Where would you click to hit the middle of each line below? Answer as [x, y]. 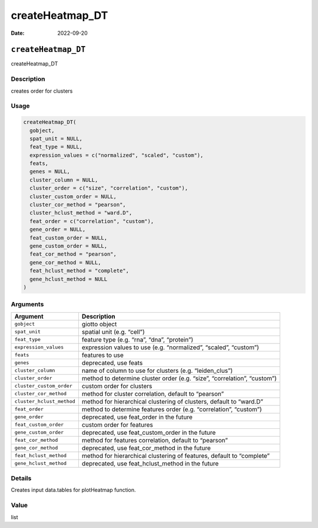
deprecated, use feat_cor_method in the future [146, 448]
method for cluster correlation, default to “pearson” [153, 393]
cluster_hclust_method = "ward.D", [81, 213]
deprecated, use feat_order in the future [137, 417]
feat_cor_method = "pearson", [73, 254]
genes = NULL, [50, 172]
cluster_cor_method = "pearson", [78, 205]
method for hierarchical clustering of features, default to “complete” [176, 455]
